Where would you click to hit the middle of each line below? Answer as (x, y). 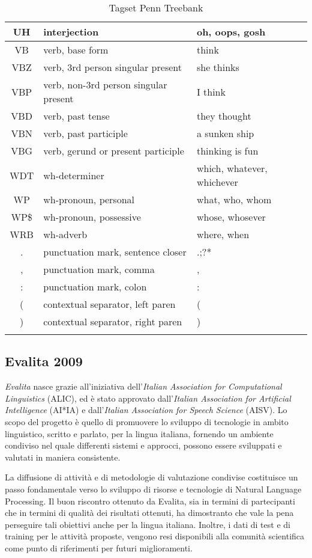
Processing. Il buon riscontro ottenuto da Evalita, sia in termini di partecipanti (150, 501)
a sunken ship (225, 133)
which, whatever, (232, 168)
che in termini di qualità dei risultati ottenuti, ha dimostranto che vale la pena (149, 513)
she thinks (218, 67)
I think (211, 91)
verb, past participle (85, 133)
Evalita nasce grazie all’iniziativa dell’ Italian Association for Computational (143, 386)
